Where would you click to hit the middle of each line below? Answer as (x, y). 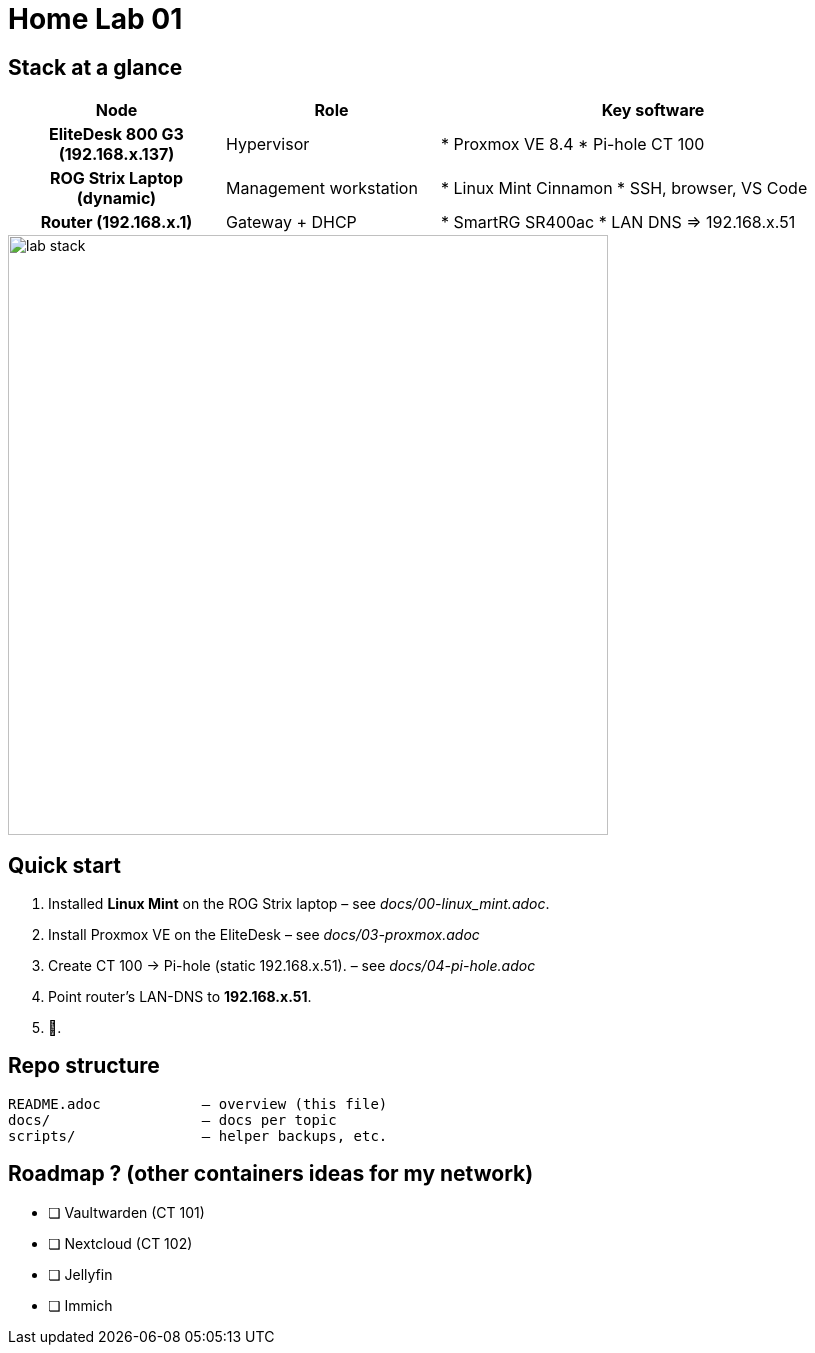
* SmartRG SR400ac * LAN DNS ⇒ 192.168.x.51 (618, 222)
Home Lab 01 (95, 19)
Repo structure (84, 1066)
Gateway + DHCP (291, 222)
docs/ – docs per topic (172, 1119)
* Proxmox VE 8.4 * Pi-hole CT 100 (573, 144)
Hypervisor (268, 144)
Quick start (64, 865)
